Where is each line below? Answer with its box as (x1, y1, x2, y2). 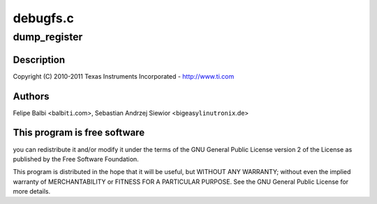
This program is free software (13, 127, 145, 139)
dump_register (13, 31, 83, 43)
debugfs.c (13, 10, 75, 26)
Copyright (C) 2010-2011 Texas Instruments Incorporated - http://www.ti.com (13, 72, 235, 80)
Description (13, 54, 66, 65)
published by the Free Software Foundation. (13, 155, 139, 163)
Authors (13, 91, 50, 102)
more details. (13, 187, 51, 196)
